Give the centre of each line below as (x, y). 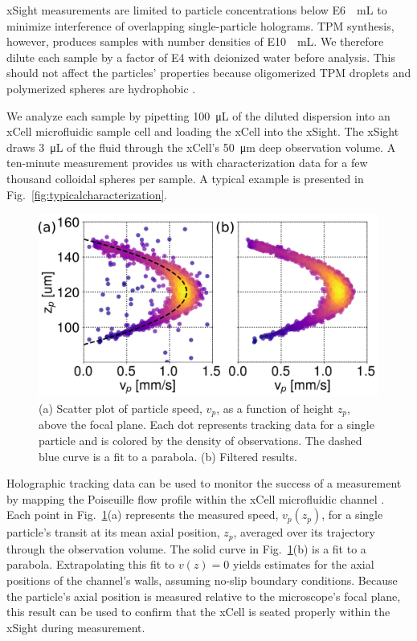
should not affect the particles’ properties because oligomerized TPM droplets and (209, 73)
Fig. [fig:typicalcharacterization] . (87, 194)
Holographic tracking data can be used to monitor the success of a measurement (204, 483)
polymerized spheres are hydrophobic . (101, 88)
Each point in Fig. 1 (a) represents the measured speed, (143, 514)
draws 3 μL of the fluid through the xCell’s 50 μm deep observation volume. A (201, 147)
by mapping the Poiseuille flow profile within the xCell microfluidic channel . (196, 498)
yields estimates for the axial (304, 564)
